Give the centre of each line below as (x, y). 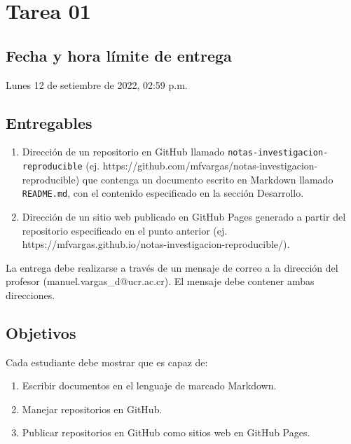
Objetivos (41, 332)
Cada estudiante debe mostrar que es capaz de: (107, 362)
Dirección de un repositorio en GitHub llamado (123, 152)
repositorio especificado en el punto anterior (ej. (125, 230)
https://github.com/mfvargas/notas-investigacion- (210, 166)
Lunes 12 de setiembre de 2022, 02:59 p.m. (97, 84)
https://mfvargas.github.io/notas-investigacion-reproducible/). (156, 244)
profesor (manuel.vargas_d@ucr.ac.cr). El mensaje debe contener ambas (160, 281)
